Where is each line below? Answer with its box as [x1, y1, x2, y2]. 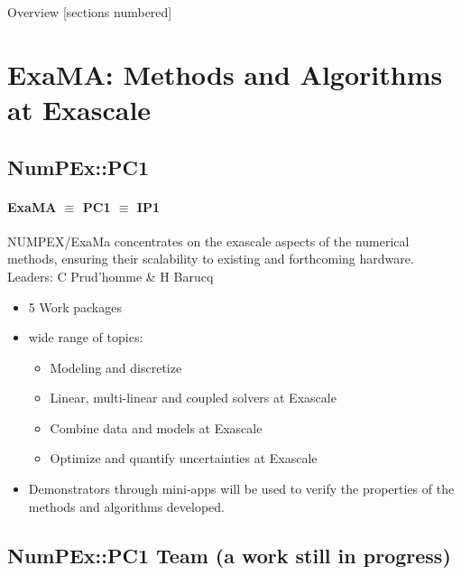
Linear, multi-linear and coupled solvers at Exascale [50, 388, 337, 407]
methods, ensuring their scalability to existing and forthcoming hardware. [7, 249, 414, 268]
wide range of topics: [28, 328, 143, 347]
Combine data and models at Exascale [50, 418, 263, 437]
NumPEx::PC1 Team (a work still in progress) [7, 541, 451, 569]
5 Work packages [28, 297, 122, 316]
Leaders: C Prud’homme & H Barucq [7, 266, 214, 285]
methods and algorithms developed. [28, 496, 226, 515]
